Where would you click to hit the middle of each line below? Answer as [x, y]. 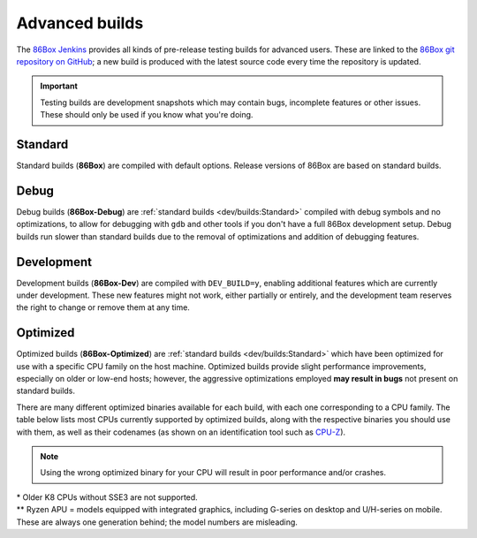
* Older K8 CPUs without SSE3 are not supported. [107, 497]
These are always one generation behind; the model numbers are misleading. [157, 522]
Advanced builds [80, 23]
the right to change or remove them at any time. [103, 307]
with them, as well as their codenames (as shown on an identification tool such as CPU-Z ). [181, 432]
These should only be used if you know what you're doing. [147, 115]
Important [59, 86]
